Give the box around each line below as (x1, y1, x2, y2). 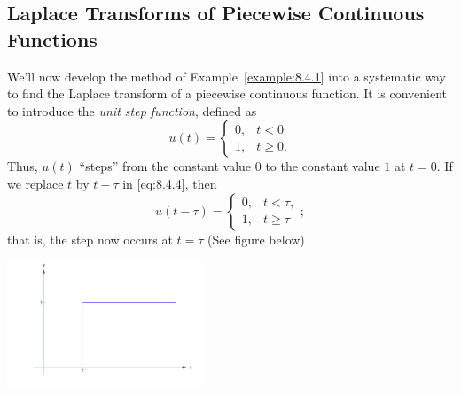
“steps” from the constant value (79, 157, 252, 175)
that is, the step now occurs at (7, 229, 173, 248)
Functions (7, 25, 98, 52)
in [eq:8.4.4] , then (122, 174, 217, 192)
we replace (7, 174, 64, 192)
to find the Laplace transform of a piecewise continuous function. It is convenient (7, 84, 448, 103)
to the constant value (265, 157, 380, 175)
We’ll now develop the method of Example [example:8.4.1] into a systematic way (7, 66, 447, 85)
